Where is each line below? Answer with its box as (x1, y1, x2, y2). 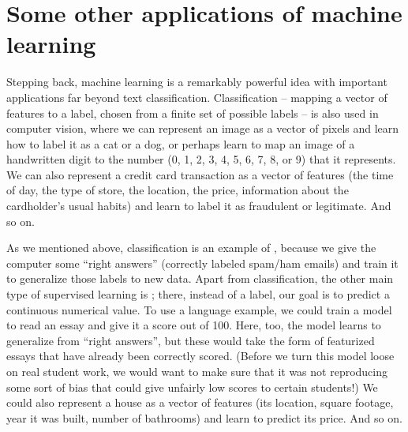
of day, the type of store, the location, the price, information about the (6, 182, 349, 198)
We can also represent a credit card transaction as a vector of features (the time (6, 166, 394, 182)
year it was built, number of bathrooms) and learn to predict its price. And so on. (6, 409, 402, 426)
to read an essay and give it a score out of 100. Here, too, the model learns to (6, 317, 381, 333)
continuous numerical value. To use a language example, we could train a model (6, 301, 392, 317)
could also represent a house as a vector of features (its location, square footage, (6, 394, 394, 411)
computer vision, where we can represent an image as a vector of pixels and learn (6, 120, 399, 137)
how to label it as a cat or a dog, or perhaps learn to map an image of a (6, 135, 355, 152)
